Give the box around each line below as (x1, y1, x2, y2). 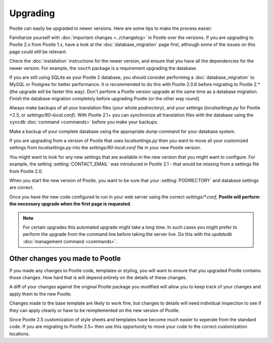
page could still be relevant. (9, 49, 67, 55)
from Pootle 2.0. (9, 168, 43, 174)
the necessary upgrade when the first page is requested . (9, 201, 131, 207)
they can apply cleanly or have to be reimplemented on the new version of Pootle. (9, 307, 180, 313)
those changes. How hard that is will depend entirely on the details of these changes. (9, 275, 187, 280)
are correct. (9, 185, 34, 191)
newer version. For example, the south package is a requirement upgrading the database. (9, 65, 197, 71)
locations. (9, 330, 30, 336)
